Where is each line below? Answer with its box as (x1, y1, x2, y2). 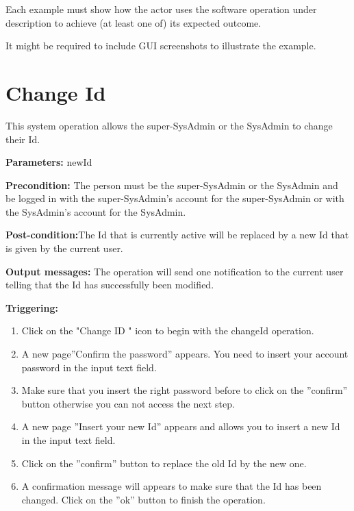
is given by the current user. (5, 241, 123, 255)
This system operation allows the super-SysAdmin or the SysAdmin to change (5, 118, 333, 132)
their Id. (5, 132, 40, 146)
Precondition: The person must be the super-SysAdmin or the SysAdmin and (5, 177, 338, 192)
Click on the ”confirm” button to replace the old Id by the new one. (21, 456, 307, 470)
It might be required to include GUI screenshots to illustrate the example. (5, 38, 316, 53)
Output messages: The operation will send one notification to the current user (5, 264, 344, 278)
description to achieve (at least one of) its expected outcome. (5, 15, 262, 29)
